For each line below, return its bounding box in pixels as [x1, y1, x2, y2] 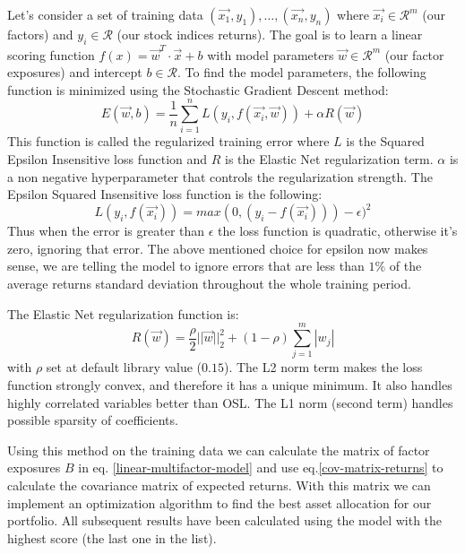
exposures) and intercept [7, 63, 142, 82]
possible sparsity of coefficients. [7, 411, 178, 429]
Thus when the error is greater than [7, 221, 205, 240]
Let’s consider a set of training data [7, 5, 203, 23]
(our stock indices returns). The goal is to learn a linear [116, 25, 423, 43]
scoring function [7, 45, 95, 64]
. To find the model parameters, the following [177, 63, 426, 82]
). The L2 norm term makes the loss [223, 358, 423, 377]
